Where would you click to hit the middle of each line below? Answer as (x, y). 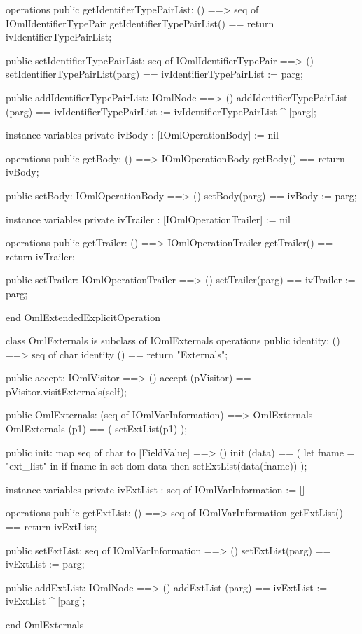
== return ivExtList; (51, 527)
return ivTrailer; (40, 256)
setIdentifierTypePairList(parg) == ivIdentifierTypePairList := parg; (154, 74)
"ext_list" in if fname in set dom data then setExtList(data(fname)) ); (156, 466)
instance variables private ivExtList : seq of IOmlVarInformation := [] (155, 489)
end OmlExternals (45, 624)
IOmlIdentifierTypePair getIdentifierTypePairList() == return (140, 23)
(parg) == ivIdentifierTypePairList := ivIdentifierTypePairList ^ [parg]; (161, 111)
